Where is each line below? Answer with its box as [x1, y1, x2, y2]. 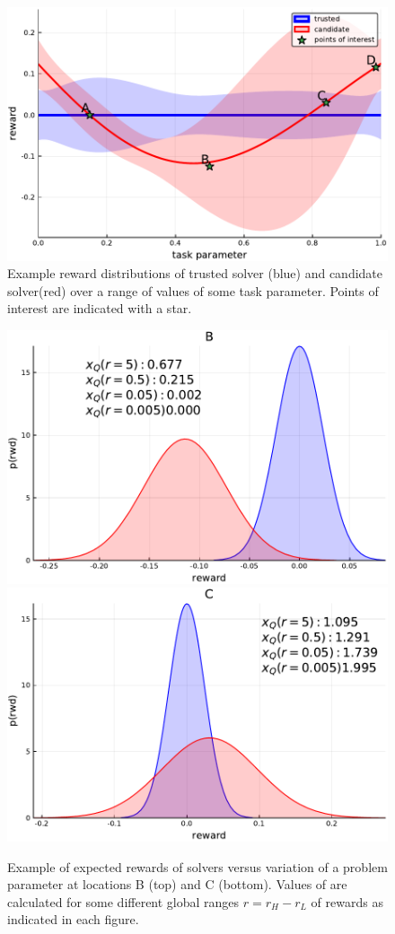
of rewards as [311, 892, 383, 911]
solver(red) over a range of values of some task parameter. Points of [7, 281, 379, 300]
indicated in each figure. [7, 910, 139, 929]
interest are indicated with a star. [7, 299, 192, 318]
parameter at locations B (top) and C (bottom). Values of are [7, 875, 347, 894]
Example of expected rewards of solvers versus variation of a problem [7, 857, 388, 876]
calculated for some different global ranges [7, 892, 240, 911]
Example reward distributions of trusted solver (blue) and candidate [7, 264, 383, 283]
